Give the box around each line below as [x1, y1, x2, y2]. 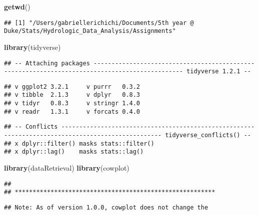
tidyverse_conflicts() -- [165, 132, 251, 139]
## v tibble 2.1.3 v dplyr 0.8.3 [4, 91, 140, 99]
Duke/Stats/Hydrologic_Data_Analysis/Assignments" [4, 27, 176, 35]
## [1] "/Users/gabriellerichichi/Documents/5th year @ [4, 19, 194, 26]
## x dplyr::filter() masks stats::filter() [4, 140, 154, 147]
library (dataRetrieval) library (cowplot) [4, 163, 129, 173]
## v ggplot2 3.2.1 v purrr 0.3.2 [4, 83, 140, 90]
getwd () [4, 1, 30, 11]
